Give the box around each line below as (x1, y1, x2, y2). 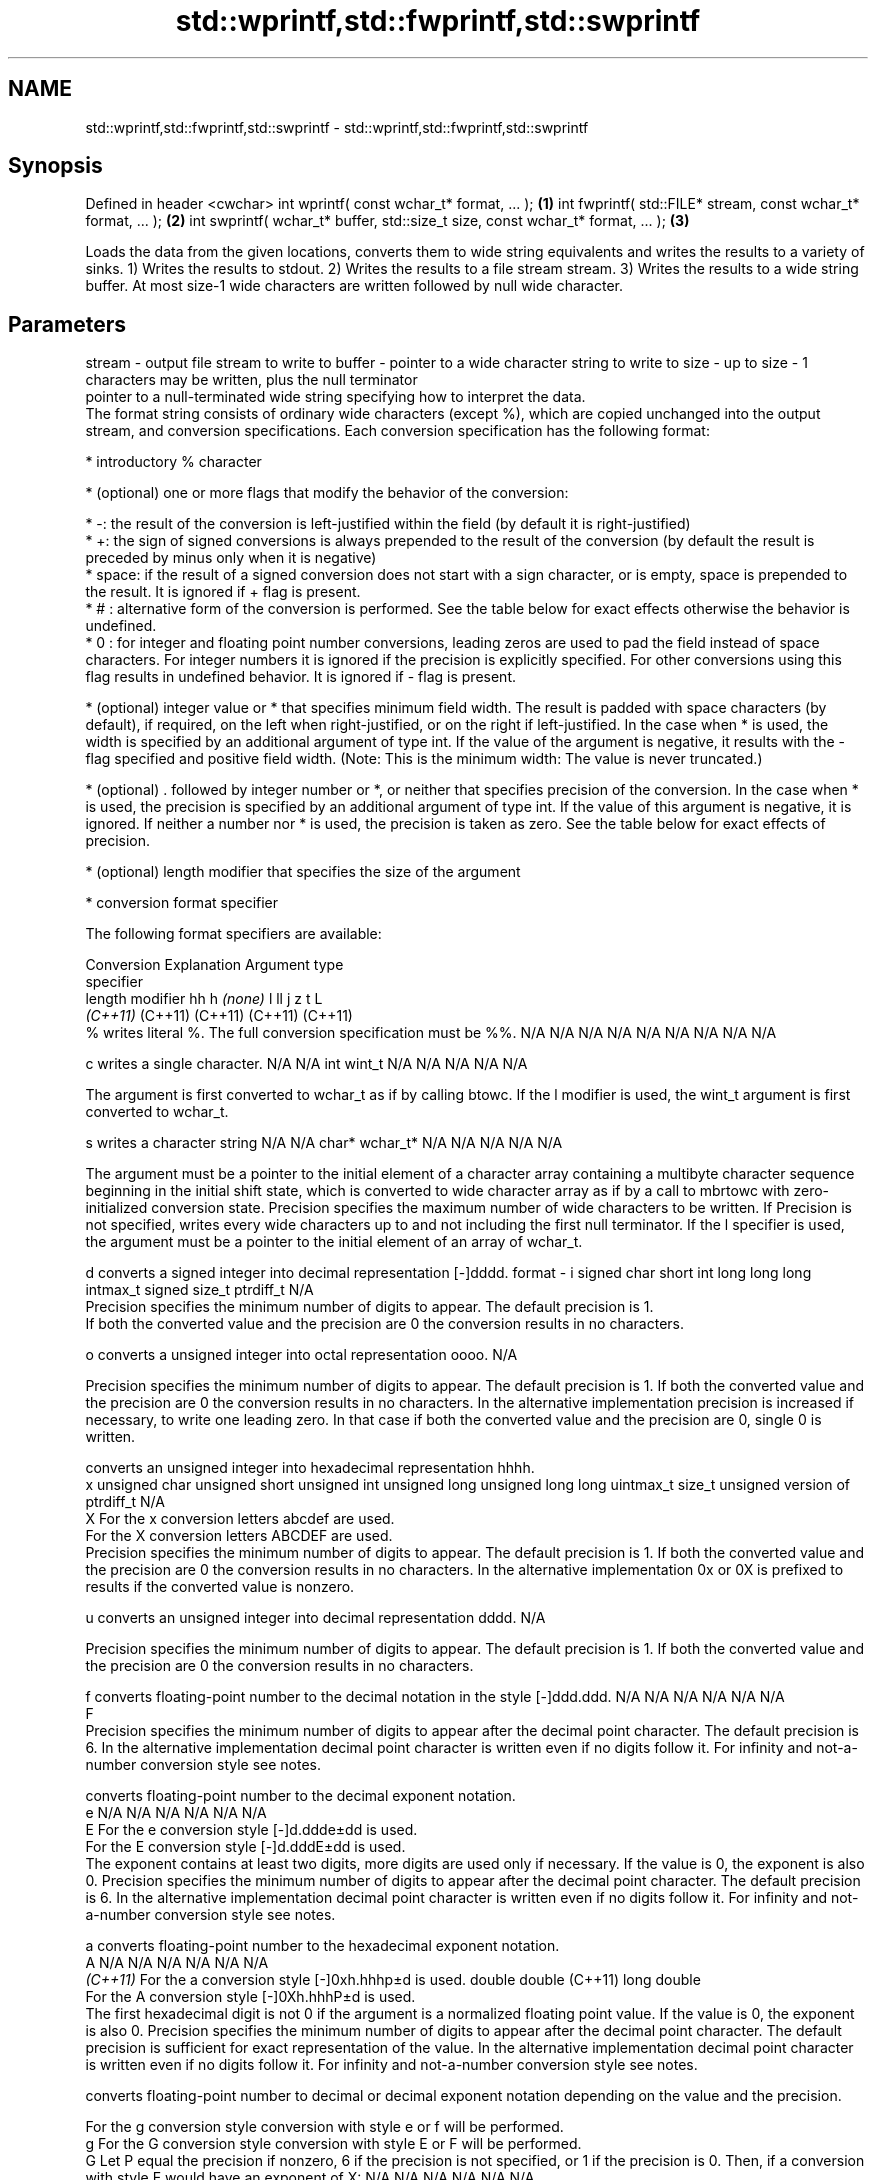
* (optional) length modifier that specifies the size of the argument (85, 863, 521, 881)
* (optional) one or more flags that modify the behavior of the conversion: (85, 484, 569, 502)
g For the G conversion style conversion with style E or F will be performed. (85, 2135, 582, 2153)
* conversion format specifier (85, 894, 279, 912)
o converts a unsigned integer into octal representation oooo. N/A (85, 1346, 518, 1364)
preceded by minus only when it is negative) (85, 549, 377, 567)
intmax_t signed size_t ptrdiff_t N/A (85, 1281, 314, 1299)
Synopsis (8, 153, 103, 179)
